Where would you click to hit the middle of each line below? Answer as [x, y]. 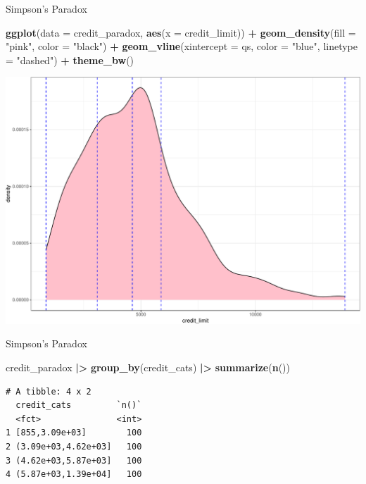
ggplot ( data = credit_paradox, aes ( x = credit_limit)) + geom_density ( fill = [181, 32]
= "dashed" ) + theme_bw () [70, 60]
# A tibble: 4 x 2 [49, 391]
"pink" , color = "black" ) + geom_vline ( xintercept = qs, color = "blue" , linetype [182, 46]
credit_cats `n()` [79, 405]
